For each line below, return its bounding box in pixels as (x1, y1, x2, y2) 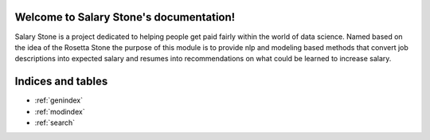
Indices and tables (14, 75, 108, 88)
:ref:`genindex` (34, 95, 84, 105)
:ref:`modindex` (34, 107, 85, 116)
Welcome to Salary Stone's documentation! (14, 10, 236, 24)
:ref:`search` (34, 118, 76, 127)
